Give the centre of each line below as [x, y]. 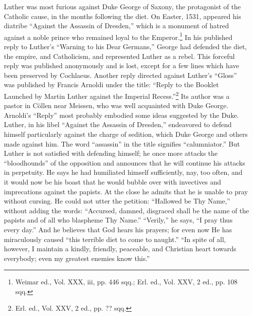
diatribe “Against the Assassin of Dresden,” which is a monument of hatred [117, 26]
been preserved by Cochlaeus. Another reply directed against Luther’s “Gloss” [120, 75]
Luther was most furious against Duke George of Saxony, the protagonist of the [122, 6]
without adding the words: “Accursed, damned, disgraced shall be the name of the [126, 210]
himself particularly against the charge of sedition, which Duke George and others [126, 134]
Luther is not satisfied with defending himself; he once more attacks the [111, 153]
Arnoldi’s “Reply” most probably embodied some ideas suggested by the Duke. [121, 115]
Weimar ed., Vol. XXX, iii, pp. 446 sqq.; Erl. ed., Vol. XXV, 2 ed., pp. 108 [126, 282]
